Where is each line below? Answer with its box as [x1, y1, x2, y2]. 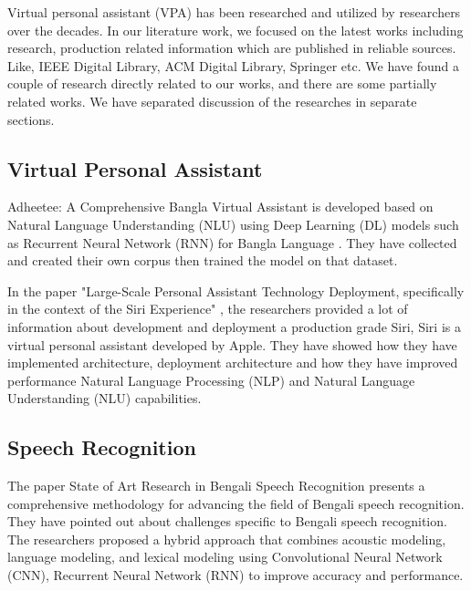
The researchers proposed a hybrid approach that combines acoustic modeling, [7, 529, 446, 548]
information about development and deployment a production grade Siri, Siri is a [7, 316, 461, 336]
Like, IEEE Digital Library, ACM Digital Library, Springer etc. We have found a [7, 56, 459, 75]
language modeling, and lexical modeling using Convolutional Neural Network [7, 547, 443, 566]
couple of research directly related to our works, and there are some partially [7, 74, 437, 93]
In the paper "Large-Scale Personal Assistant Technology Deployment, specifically [7, 281, 465, 300]
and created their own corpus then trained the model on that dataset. [7, 251, 398, 270]
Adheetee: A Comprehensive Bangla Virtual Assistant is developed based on [7, 197, 434, 216]
